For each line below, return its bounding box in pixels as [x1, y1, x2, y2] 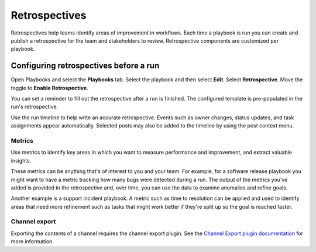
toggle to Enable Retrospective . [11, 84, 89, 91]
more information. [11, 238, 54, 245]
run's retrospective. [11, 103, 59, 111]
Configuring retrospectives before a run [11, 61, 160, 71]
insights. [11, 157, 32, 164]
